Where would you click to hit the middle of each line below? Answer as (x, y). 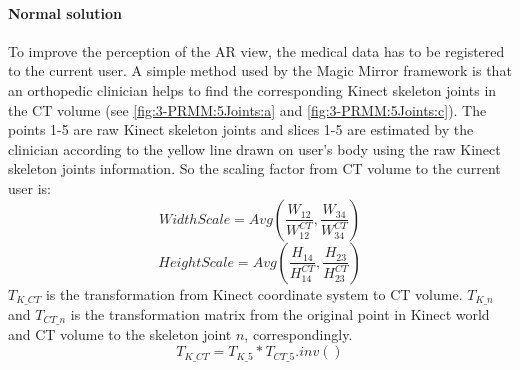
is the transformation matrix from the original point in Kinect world (280, 314)
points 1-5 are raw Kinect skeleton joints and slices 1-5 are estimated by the (241, 129)
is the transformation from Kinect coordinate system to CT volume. (254, 293)
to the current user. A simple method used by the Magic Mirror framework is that (260, 70)
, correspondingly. (298, 334)
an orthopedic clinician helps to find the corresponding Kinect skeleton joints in (252, 89)
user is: (29, 187)
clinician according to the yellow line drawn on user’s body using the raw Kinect (254, 148)
